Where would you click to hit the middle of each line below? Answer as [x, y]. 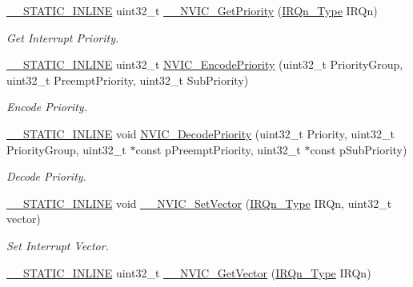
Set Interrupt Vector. [58, 245]
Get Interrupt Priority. [63, 37]
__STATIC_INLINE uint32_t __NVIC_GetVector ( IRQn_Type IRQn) [189, 272]
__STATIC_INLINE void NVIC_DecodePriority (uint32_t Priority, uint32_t [200, 133]
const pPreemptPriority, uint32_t [218, 149]
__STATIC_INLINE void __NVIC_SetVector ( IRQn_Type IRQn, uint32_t [199, 203]
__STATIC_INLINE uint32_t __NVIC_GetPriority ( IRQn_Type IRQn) [192, 10]
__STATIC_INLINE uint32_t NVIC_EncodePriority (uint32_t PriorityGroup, [205, 64]
